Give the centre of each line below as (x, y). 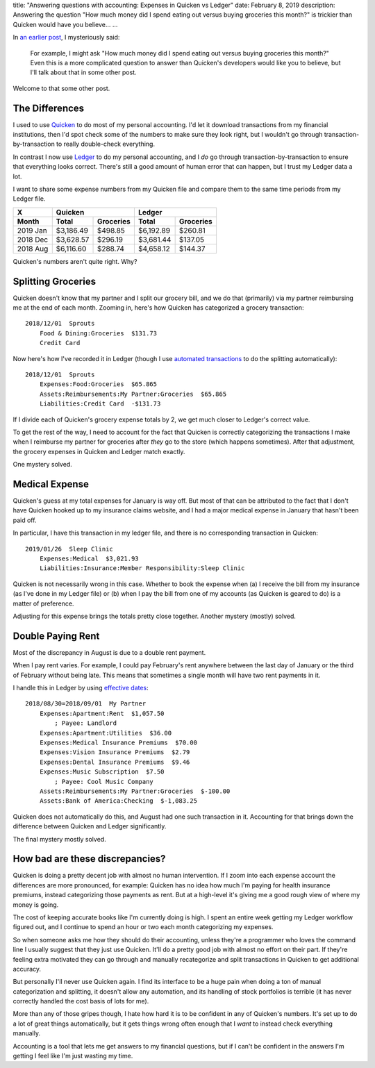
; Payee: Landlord (86, 723)
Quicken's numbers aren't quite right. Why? (75, 261)
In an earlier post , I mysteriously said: (66, 37)
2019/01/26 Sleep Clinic (69, 549)
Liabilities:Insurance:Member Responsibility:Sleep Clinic (142, 568)
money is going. (36, 904)
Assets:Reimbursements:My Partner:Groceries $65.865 (133, 394)
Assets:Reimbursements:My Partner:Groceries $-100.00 (135, 791)
